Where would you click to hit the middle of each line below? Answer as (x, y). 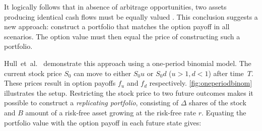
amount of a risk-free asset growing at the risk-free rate (111, 112)
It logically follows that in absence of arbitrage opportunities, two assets (115, 7)
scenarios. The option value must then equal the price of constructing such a (122, 36)
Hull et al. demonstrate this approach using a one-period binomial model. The (128, 63)
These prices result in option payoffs (60, 83)
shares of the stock (218, 103)
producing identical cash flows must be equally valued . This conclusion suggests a (131, 16)
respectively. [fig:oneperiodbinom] (201, 83)
